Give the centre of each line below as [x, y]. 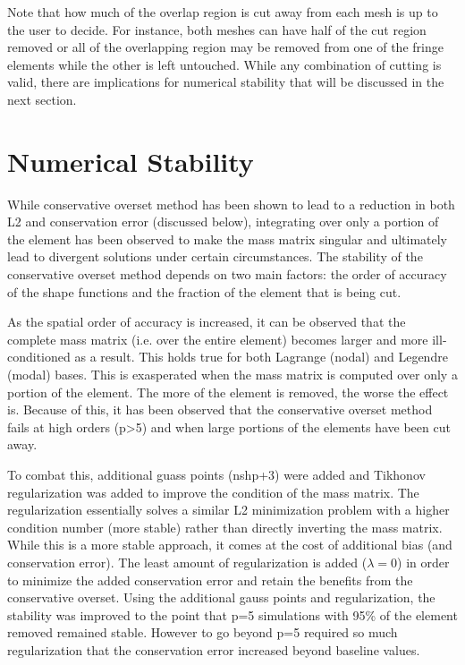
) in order [423, 562]
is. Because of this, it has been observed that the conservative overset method [220, 409]
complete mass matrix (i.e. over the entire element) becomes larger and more [218, 339]
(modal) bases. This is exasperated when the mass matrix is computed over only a [232, 375]
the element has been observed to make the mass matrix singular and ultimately [228, 239]
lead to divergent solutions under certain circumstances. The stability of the [215, 256]
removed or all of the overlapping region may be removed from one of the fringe [225, 47]
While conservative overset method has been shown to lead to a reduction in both [231, 204]
